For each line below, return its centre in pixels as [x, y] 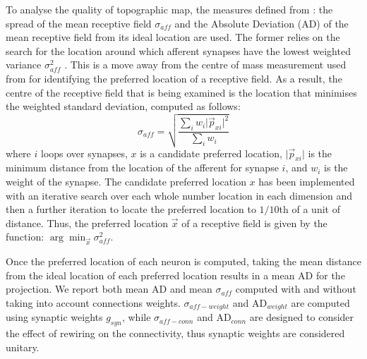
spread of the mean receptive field [79, 23]
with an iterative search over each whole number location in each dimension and [179, 195]
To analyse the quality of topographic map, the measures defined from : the [169, 9]
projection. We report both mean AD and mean [109, 289]
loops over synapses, [84, 153]
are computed [320, 302]
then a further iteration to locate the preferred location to [131, 209]
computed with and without [296, 289]
